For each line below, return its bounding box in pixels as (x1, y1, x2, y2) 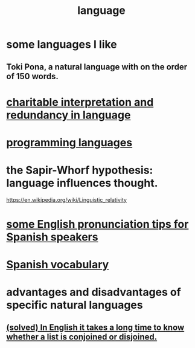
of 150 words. (6, 71, 59, 82)
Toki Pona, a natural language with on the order (6, 62, 188, 72)
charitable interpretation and (6, 95, 154, 109)
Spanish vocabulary (6, 258, 109, 272)
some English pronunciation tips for (6, 217, 189, 231)
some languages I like (6, 37, 118, 51)
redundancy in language (6, 108, 131, 121)
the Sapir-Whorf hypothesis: (6, 164, 153, 177)
